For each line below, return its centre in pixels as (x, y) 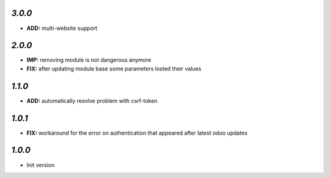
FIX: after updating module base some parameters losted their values (114, 69)
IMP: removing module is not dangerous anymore (89, 60)
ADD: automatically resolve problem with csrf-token (92, 100)
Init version (41, 165)
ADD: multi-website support (62, 28)
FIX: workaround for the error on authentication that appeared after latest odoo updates (137, 133)
